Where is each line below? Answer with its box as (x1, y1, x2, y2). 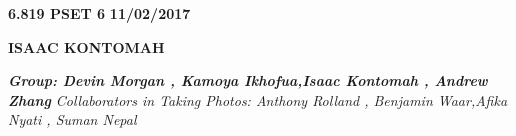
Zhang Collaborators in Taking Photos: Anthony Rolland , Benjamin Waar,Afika (8, 89, 508, 110)
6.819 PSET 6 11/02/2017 (8, 3, 191, 23)
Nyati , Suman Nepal (8, 109, 137, 130)
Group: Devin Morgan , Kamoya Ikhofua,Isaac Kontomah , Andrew (8, 70, 488, 91)
